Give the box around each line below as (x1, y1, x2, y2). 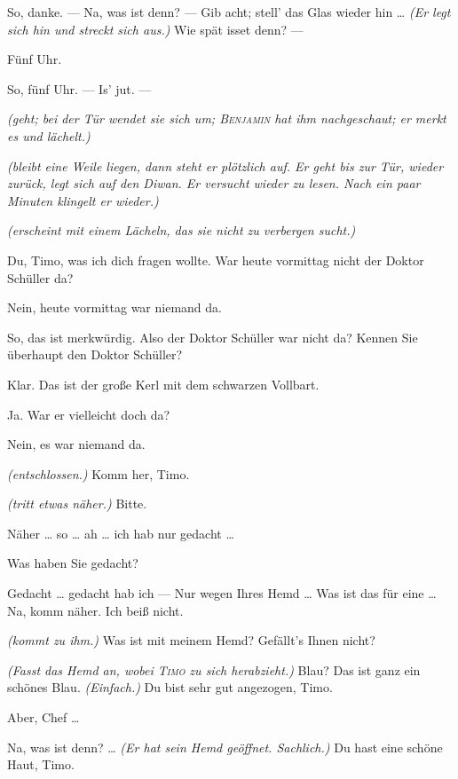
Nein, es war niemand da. (7, 435, 146, 453)
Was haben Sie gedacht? (7, 554, 138, 572)
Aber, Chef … (7, 708, 80, 727)
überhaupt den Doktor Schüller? (7, 345, 183, 364)
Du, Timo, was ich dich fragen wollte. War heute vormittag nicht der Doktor (7, 250, 424, 269)
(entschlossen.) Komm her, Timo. (7, 464, 190, 483)
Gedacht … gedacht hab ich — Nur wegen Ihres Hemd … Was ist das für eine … (7, 584, 437, 602)
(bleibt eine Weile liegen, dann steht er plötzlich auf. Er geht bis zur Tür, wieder (7, 156, 444, 175)
